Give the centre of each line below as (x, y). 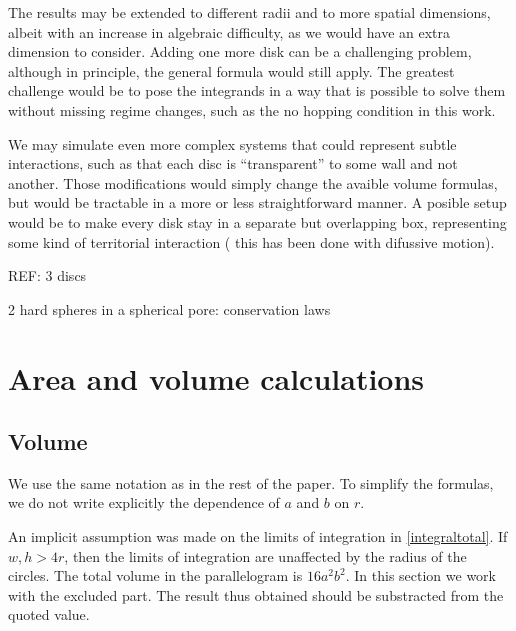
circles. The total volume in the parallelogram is (155, 575)
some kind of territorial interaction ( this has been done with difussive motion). (251, 241)
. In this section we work (420, 575)
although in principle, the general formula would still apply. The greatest (231, 70)
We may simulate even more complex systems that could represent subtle (232, 143)
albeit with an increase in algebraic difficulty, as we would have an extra (229, 31)
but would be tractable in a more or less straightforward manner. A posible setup (257, 202)
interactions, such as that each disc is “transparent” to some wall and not (233, 163)
